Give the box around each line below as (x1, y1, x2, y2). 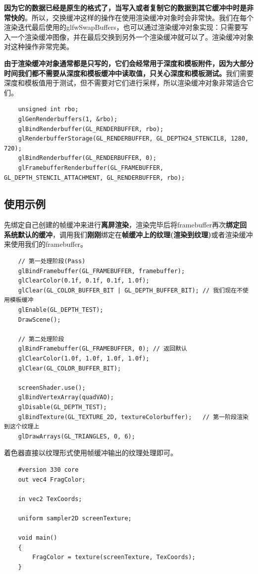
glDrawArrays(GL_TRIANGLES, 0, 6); (18, 432, 135, 440)
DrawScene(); (18, 316, 61, 323)
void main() (18, 534, 57, 542)
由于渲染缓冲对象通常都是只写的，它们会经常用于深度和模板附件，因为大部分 (4, 58, 254, 68)
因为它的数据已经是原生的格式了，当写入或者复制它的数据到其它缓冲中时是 (4, 2, 247, 12)
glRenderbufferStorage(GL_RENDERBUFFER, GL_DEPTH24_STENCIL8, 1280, (18, 135, 249, 143)
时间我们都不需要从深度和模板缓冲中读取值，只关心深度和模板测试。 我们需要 (4, 68, 254, 78)
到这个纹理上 (4, 423, 40, 430)
